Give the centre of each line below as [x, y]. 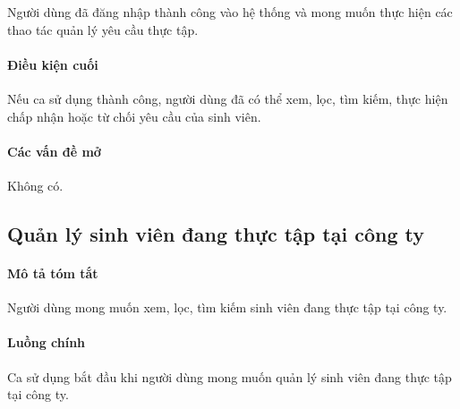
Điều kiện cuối [53, 64]
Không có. [35, 185]
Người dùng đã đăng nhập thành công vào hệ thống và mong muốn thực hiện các [230, 12]
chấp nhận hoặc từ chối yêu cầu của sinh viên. [134, 116]
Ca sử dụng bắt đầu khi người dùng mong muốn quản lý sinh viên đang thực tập [230, 376]
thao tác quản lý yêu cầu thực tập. [103, 29]
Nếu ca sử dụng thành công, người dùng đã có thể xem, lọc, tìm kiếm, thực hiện [228, 98]
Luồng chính [47, 342]
